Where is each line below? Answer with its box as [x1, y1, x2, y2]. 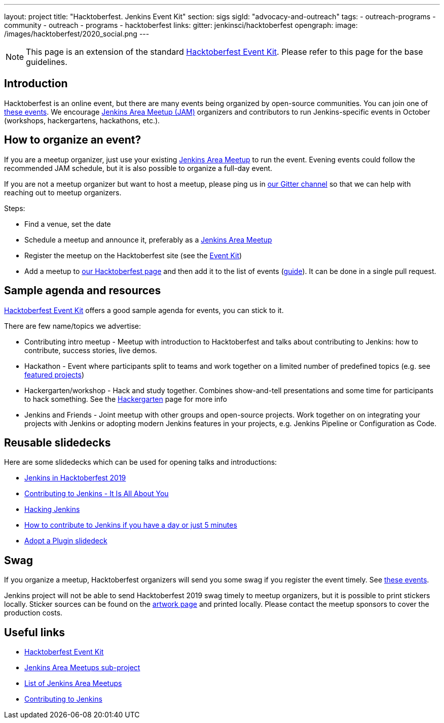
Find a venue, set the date [24, 219, 111, 228]
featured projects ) [24, 370, 84, 379]
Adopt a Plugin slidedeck [24, 536, 107, 545]
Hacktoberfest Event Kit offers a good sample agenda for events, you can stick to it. [4, 305, 284, 315]
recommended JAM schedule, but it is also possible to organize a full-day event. [4, 163, 273, 173]
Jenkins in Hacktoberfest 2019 [24, 473, 126, 483]
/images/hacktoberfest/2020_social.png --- [4, 29, 150, 38]
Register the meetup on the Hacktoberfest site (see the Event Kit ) [24, 251, 242, 260]
